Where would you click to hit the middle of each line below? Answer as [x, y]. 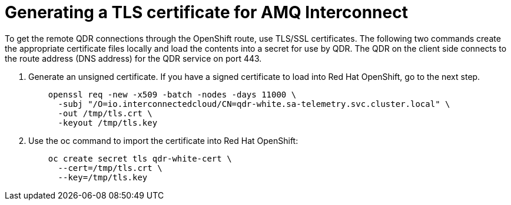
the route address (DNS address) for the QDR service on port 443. [133, 58]
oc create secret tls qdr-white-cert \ [140, 158]
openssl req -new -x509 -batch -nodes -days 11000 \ [172, 94]
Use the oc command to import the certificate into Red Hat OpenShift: [163, 140]
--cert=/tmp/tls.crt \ [110, 168]
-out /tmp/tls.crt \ [105, 113]
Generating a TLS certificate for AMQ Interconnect [206, 12]
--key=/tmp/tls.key [103, 177]
